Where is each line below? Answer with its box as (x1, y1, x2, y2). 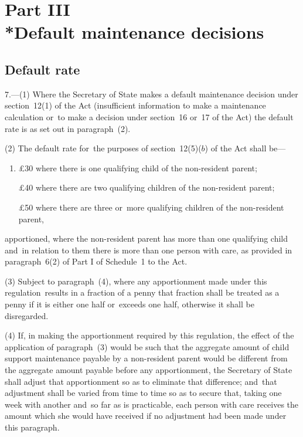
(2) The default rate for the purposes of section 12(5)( (5, 142, 202, 154)
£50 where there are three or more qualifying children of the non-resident (18, 201, 284, 213)
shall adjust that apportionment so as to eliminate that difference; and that (5, 375, 277, 387)
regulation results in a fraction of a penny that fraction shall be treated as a (5, 286, 280, 299)
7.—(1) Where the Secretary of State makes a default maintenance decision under (5, 87, 298, 100)
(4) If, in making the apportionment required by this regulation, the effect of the (5, 329, 294, 341)
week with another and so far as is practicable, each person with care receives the (5, 398, 299, 410)
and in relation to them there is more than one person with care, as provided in (5, 243, 292, 256)
